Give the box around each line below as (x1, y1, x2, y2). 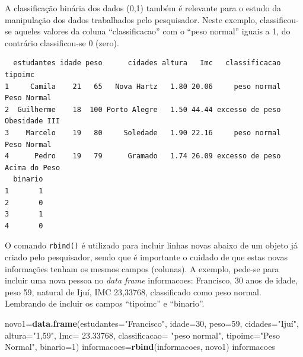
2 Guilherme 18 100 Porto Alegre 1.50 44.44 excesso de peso (5, 105, 281, 114)
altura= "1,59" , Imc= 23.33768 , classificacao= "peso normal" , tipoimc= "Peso (5, 329, 280, 341)
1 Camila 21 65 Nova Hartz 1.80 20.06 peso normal (5, 82, 281, 91)
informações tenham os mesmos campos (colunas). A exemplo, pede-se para (5, 262, 279, 275)
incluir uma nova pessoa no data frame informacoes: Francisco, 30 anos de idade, (5, 274, 298, 286)
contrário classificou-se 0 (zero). (5, 36, 119, 49)
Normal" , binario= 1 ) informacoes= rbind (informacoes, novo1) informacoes (5, 340, 275, 353)
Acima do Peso (5, 163, 60, 172)
